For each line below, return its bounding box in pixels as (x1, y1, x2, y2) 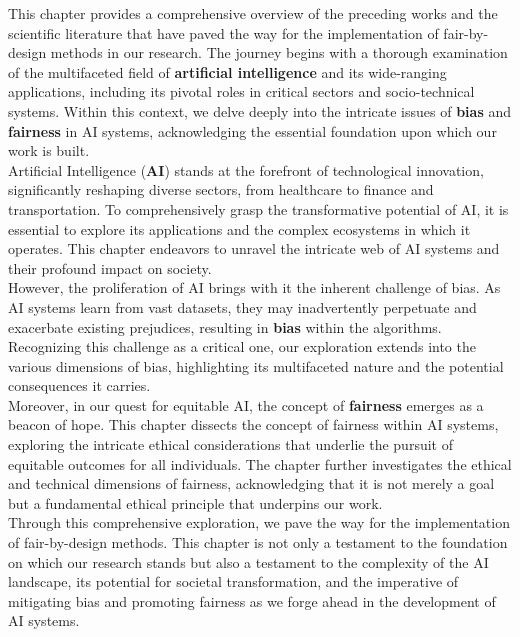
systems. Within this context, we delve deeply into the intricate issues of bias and (8, 100, 511, 121)
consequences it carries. (8, 375, 151, 396)
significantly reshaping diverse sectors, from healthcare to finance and (8, 179, 434, 200)
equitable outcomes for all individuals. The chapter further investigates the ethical (8, 453, 512, 474)
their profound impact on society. (8, 257, 212, 278)
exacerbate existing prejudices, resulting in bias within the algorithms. (8, 316, 442, 337)
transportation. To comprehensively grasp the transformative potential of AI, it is (8, 198, 509, 219)
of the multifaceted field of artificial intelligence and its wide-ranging (8, 61, 447, 82)
